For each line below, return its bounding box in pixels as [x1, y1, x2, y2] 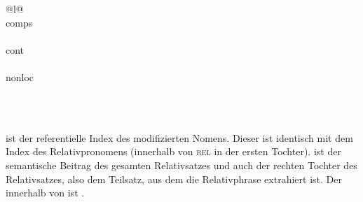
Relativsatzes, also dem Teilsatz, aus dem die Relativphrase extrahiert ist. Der [6, 171, 342, 186]
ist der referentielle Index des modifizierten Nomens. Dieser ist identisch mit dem [6, 130, 353, 145]
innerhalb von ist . [6, 185, 85, 200]
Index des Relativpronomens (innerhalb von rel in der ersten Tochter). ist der [6, 144, 341, 159]
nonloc [6, 69, 34, 84]
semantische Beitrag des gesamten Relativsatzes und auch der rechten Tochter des [6, 157, 357, 172]
